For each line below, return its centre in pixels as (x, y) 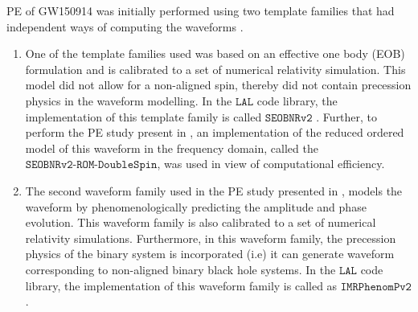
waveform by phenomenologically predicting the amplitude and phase (196, 206)
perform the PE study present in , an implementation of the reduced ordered (215, 132)
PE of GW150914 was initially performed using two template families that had (201, 10)
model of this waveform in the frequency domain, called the (172, 148)
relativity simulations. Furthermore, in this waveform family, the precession (211, 238)
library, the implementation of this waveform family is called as (181, 285)
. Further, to (347, 116)
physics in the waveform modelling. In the (129, 100)
